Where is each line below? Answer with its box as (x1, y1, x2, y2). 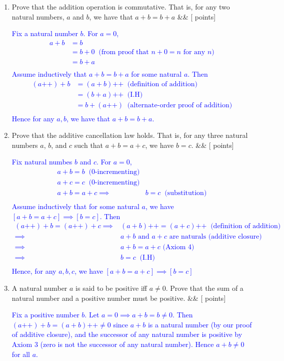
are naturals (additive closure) (169, 233, 262, 241)
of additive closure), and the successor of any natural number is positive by (11, 329, 242, 339)
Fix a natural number (11, 28, 78, 39)
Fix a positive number (11, 309, 79, 320)
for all (11, 348, 30, 359)
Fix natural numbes (11, 156, 72, 167)
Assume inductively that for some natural (11, 201, 139, 212)
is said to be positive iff (75, 283, 147, 293)
